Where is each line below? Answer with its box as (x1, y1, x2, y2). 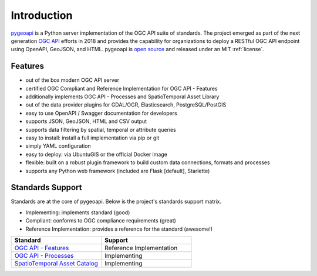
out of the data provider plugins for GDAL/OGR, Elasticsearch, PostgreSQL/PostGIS (25, 101, 227, 108)
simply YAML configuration (25, 142, 91, 149)
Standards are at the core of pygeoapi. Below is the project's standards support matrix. (11, 198, 222, 205)
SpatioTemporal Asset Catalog (14, 260, 98, 267)
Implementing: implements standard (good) (25, 209, 130, 216)
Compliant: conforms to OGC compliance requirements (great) (25, 217, 176, 224)
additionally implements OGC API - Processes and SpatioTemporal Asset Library (25, 93, 220, 100)
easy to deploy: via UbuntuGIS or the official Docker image (25, 151, 167, 158)
